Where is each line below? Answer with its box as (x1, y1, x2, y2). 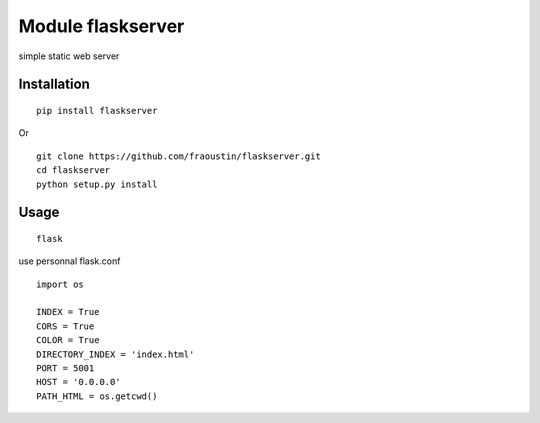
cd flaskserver (36, 165, 111, 176)
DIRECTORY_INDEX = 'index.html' (36, 348, 195, 360)
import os (36, 278, 84, 290)
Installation (18, 76, 90, 93)
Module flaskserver (18, 15, 185, 37)
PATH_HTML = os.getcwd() (36, 390, 158, 402)
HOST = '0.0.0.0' (36, 376, 121, 388)
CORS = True (36, 320, 95, 332)
